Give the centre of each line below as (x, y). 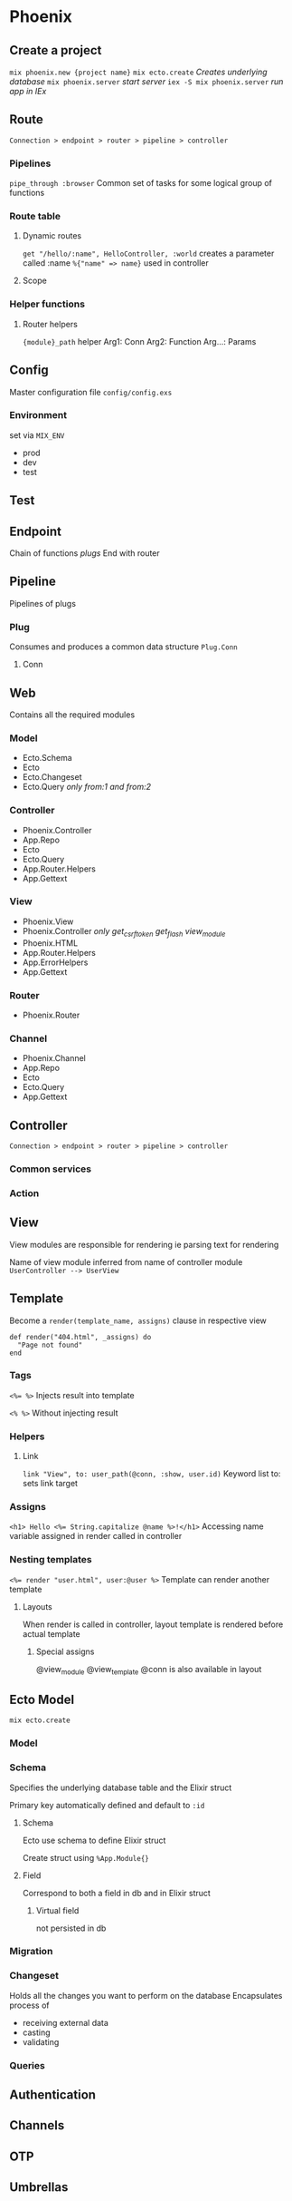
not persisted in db (71, 1928)
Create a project (56, 50)
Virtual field (57, 1910)
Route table (35, 217)
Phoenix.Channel (54, 1058)
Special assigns (65, 1651)
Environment (38, 415)
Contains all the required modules (72, 715)
